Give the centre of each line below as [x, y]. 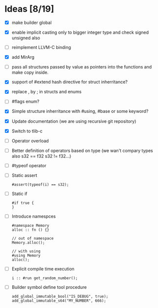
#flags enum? [25, 102]
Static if [19, 194]
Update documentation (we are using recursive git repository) [74, 121]
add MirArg [23, 57]
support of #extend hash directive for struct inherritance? [69, 82]
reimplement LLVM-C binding [41, 47]
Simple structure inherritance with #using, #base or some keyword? [80, 111]
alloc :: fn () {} [30, 230]
